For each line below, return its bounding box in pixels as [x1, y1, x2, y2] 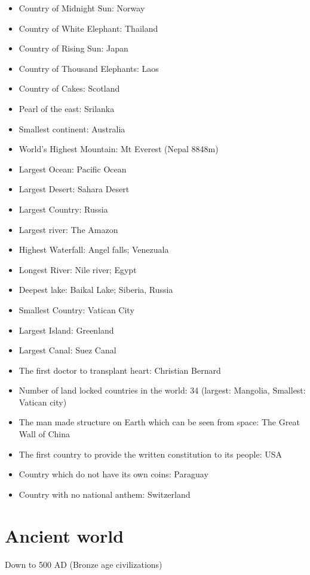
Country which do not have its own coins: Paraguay [19, 468, 208, 480]
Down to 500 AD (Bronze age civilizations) [5, 558, 162, 570]
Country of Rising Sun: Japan [19, 42, 128, 55]
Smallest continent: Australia [19, 122, 125, 135]
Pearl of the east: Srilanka [19, 102, 115, 114]
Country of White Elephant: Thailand [19, 22, 158, 34]
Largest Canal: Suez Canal [19, 344, 116, 356]
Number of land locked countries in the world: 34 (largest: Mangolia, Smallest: [19, 384, 306, 397]
